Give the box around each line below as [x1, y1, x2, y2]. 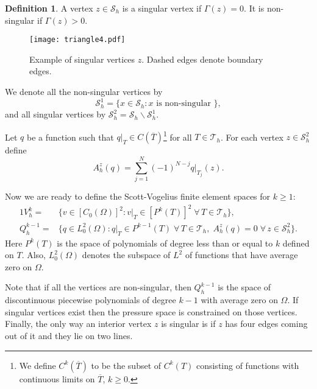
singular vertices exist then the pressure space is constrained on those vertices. [5, 305, 297, 318]
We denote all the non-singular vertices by [5, 85, 163, 98]
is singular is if [161, 317, 216, 330]
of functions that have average [185, 248, 298, 261]
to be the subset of [91, 359, 162, 371]
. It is [244, 2, 265, 14]
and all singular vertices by [5, 108, 106, 121]
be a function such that [26, 130, 114, 143]
